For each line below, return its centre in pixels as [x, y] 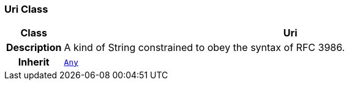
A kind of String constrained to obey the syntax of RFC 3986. [205, 48]
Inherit [34, 62]
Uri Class [26, 9]
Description [34, 48]
